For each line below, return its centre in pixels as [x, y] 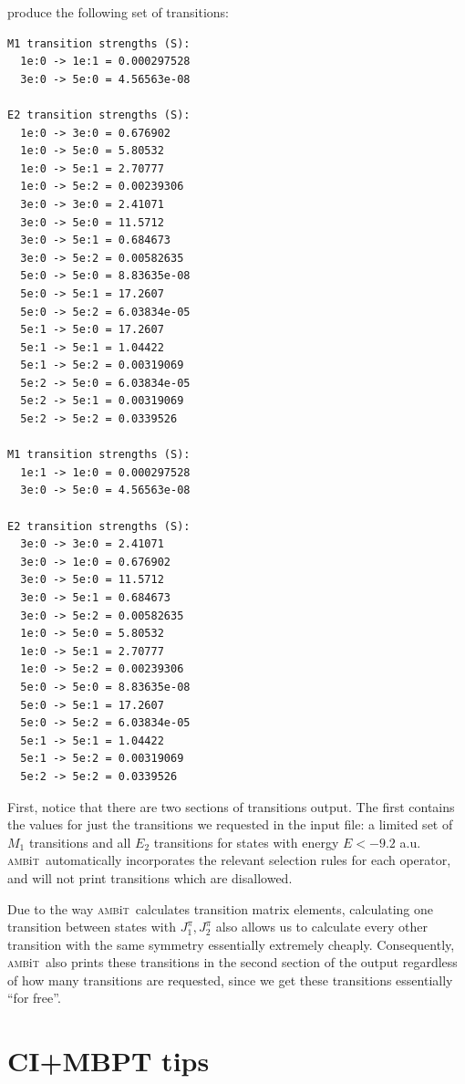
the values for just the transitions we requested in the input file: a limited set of [230, 824]
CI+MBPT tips [108, 1061]
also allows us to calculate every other [321, 927]
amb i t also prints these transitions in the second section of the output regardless [232, 962]
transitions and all [80, 842]
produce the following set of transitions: [118, 12]
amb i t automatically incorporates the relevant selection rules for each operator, [229, 860]
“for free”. [34, 998]
